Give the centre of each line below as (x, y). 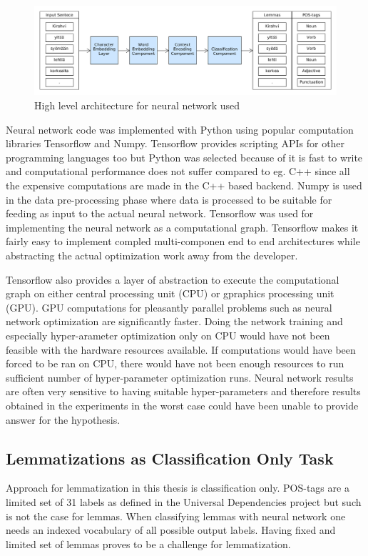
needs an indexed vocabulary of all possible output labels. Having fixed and (171, 530)
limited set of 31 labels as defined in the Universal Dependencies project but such (184, 501)
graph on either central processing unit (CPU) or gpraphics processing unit (170, 293)
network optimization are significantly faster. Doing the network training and (174, 321)
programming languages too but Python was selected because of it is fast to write (184, 157)
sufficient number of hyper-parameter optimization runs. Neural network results (180, 377)
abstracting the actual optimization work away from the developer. (152, 255)
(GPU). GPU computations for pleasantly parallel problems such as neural (169, 307)
